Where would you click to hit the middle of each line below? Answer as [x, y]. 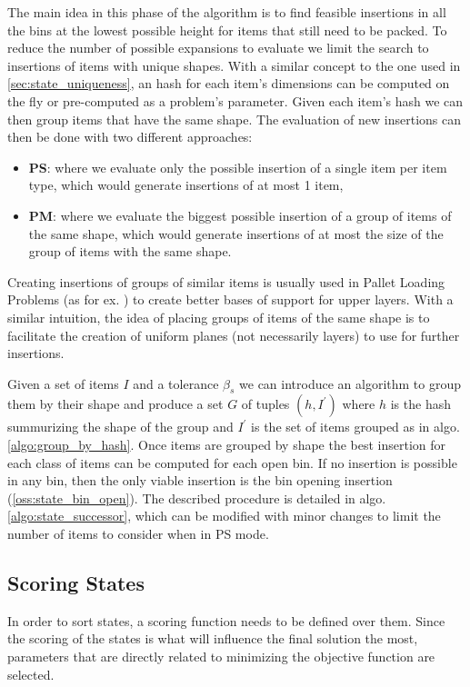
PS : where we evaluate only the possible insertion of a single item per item [238, 167]
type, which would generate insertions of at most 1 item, [186, 185]
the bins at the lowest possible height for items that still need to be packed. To [227, 30]
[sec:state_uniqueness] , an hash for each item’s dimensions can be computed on [229, 83]
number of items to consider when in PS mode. [138, 534]
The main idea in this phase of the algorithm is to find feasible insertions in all [227, 12]
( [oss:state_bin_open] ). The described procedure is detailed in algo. [197, 498]
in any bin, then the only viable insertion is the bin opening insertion [200, 480]
